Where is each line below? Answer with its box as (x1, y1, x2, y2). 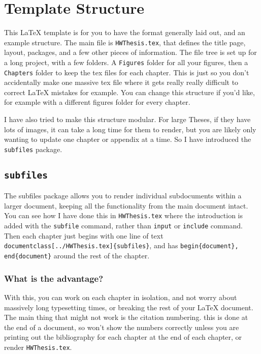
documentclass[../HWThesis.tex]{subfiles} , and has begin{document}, (4, 240, 239, 251)
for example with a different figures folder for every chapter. (4, 97, 190, 107)
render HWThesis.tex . (4, 341, 72, 352)
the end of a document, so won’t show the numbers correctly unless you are (4, 321, 239, 332)
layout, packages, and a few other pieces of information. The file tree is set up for (4, 47, 257, 57)
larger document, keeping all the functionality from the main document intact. (4, 200, 248, 211)
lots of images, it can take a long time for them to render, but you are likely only (4, 124, 256, 134)
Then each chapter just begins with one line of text (4, 230, 164, 241)
